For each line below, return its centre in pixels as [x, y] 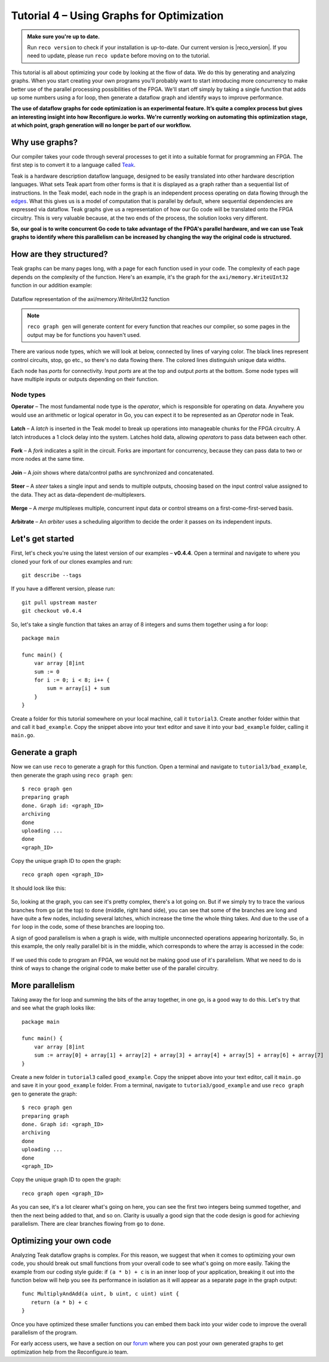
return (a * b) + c [59, 1302]
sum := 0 [47, 671]
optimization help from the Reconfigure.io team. [70, 1352]
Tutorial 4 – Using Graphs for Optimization [117, 16]
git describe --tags [52, 575]
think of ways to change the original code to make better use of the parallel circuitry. [115, 968]
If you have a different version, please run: [63, 589]
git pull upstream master [60, 602]
